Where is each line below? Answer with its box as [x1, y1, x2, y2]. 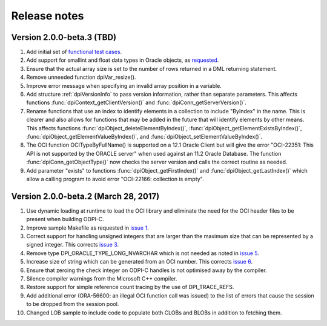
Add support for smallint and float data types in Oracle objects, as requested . [26, 56, 219, 64]
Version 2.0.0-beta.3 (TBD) [11, 32, 117, 42]
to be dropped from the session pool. [26, 301, 119, 308]
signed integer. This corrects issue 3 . [26, 241, 119, 248]
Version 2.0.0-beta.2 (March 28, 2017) [11, 191, 160, 201]
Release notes [11, 9, 84, 22]
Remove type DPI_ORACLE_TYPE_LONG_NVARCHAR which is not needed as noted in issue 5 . [26, 249, 260, 257]
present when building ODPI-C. [26, 216, 104, 223]
